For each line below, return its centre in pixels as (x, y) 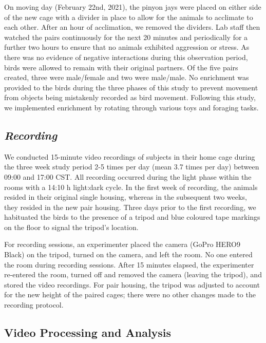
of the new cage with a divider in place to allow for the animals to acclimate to (129, 17)
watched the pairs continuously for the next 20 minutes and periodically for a (126, 37)
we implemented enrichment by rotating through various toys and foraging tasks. (131, 107)
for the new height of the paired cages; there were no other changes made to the (130, 294)
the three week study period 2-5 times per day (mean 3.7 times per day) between (132, 167)
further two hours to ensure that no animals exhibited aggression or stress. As (127, 47)
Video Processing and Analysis (88, 332)
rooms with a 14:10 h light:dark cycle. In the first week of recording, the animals (131, 187)
